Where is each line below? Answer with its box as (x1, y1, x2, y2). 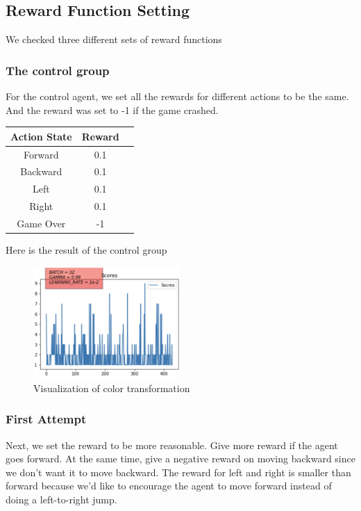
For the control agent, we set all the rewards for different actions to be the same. (6, 89, 349, 104)
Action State (10, 129, 72, 143)
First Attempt (6, 410, 87, 428)
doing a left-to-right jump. (6, 492, 117, 507)
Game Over (17, 216, 66, 230)
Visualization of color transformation (33, 380, 190, 395)
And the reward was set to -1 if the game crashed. (6, 102, 219, 117)
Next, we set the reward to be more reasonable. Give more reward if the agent (6, 437, 338, 452)
